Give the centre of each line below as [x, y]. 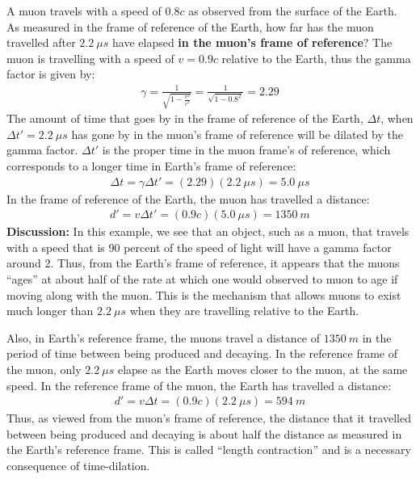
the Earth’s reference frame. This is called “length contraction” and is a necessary [209, 450]
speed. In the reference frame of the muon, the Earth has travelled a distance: [199, 385]
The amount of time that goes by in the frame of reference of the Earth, [185, 118]
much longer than [50, 311]
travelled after [41, 42]
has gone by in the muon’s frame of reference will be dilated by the [237, 134]
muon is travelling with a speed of [90, 58]
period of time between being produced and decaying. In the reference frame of [202, 353]
